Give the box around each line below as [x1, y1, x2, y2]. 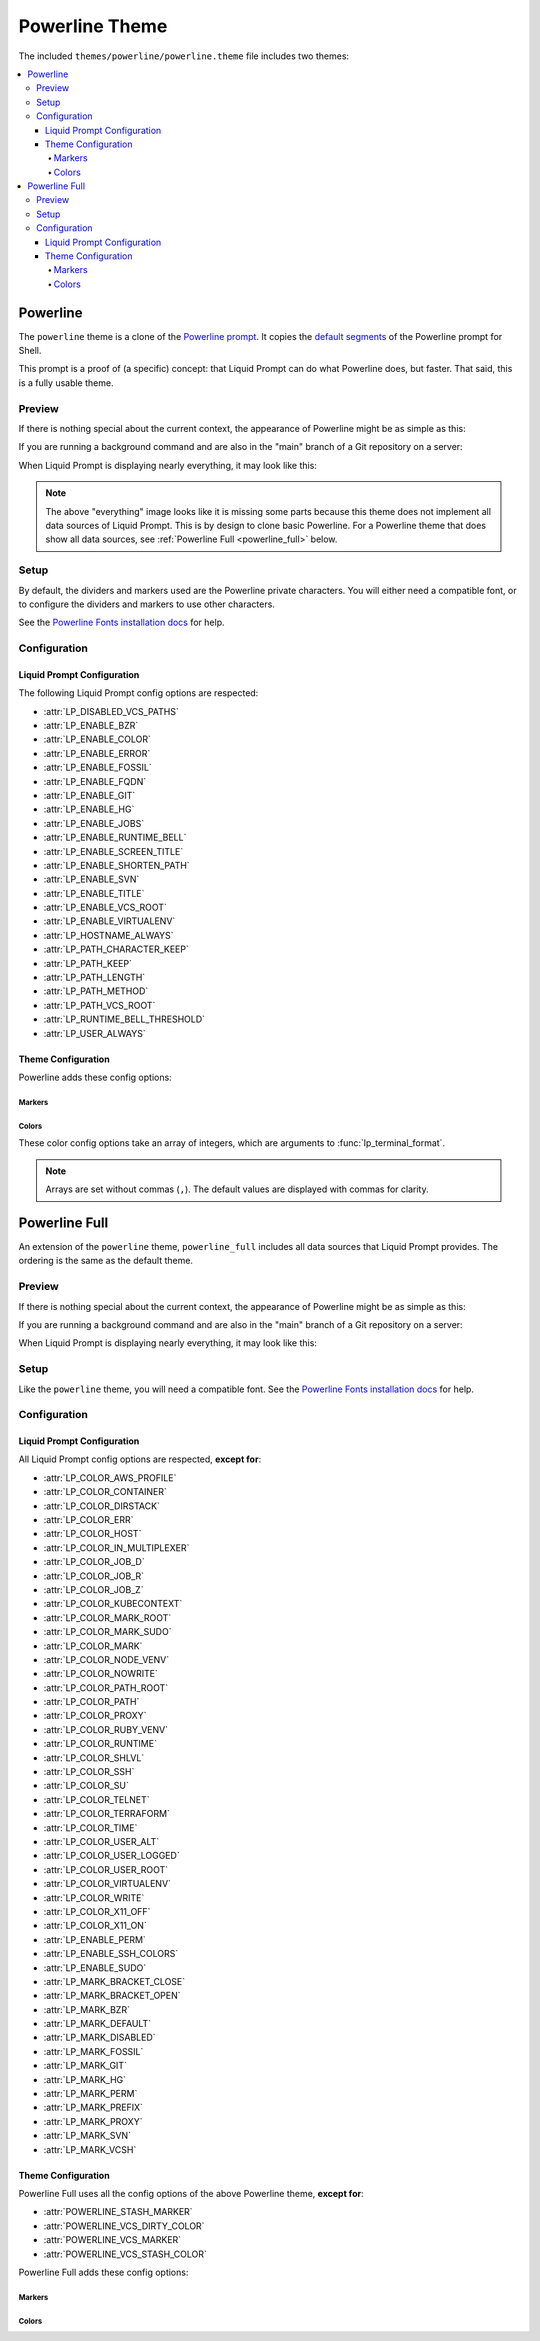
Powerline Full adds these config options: [18, 2266, 189, 2278]
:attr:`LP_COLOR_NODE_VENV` [43, 1653, 170, 1665]
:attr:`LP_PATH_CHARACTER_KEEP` [43, 943, 189, 955]
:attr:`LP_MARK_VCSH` [43, 2143, 137, 2155]
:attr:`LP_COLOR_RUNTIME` [43, 1738, 157, 1750]
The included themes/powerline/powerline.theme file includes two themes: [18, 50, 350, 62]
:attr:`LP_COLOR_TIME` [43, 1821, 138, 1834]
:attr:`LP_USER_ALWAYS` [43, 1027, 146, 1039]
